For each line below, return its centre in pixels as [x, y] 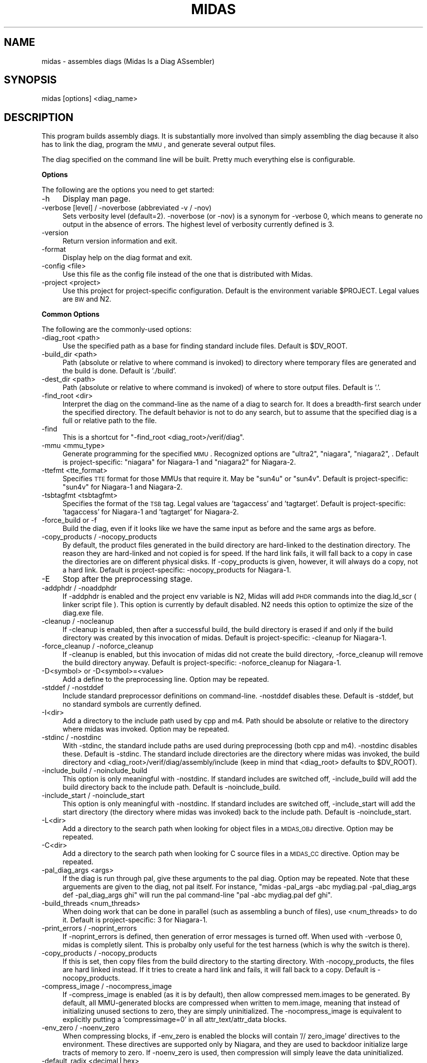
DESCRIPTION [39, 117]
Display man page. [97, 199]
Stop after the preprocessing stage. [127, 579]
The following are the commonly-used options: [116, 329]
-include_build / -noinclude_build [95, 771]
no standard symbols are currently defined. [132, 704]
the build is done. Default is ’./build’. [119, 371]
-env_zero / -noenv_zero [80, 1028]
